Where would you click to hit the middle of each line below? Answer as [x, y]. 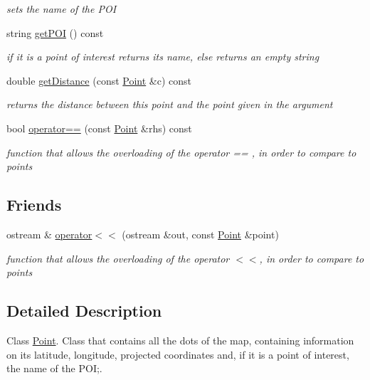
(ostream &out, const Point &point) [200, 234]
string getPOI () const [55, 32]
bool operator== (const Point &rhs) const [99, 128]
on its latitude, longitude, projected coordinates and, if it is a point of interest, [178, 354]
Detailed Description [84, 311]
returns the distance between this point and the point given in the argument [170, 104]
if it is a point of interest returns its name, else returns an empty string [163, 57]
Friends [34, 205]
